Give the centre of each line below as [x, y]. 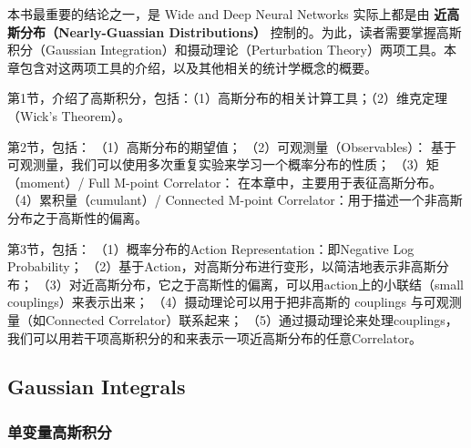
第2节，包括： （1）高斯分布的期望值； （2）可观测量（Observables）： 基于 [232, 146]
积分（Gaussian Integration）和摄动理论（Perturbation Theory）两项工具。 [225, 50]
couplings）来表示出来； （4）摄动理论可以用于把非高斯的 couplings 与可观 [228, 302]
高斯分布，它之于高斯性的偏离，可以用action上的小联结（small [279, 284]
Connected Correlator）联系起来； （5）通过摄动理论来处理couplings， [251, 319]
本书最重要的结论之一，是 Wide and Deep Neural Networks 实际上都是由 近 [227, 14]
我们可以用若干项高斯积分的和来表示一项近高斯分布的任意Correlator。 [215, 337]
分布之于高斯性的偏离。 [77, 217]
